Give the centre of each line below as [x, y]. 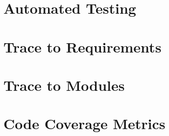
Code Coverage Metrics [84, 123]
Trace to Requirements [83, 46]
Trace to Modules [64, 85]
